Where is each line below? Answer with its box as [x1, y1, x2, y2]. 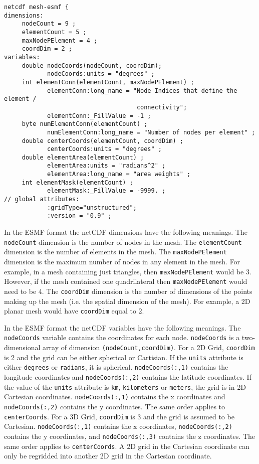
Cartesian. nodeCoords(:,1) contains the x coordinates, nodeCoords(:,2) [4, 421, 232, 431]
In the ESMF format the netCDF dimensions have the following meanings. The [4, 227, 247, 237]
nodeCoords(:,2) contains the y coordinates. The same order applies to [4, 401, 225, 411]
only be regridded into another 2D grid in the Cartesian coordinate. [4, 450, 212, 461]
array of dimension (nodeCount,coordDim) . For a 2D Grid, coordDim [43, 342, 255, 353]
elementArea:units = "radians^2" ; [47, 162, 166, 170]
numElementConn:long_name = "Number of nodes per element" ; [47, 128, 255, 136]
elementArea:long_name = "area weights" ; [47, 171, 191, 178]
